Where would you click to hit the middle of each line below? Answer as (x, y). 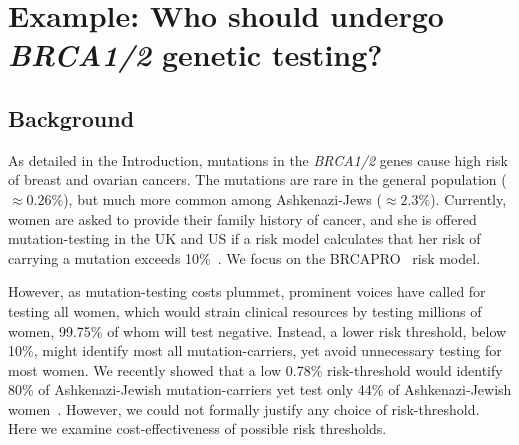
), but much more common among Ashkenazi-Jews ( (222, 198)
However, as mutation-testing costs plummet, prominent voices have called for (247, 291)
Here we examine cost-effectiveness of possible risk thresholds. (197, 428)
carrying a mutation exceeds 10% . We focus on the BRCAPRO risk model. (244, 257)
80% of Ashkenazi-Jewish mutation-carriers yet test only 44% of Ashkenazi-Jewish (260, 389)
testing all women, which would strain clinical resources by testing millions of (245, 310)
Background (71, 117)
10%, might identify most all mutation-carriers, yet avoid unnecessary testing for (255, 350)
